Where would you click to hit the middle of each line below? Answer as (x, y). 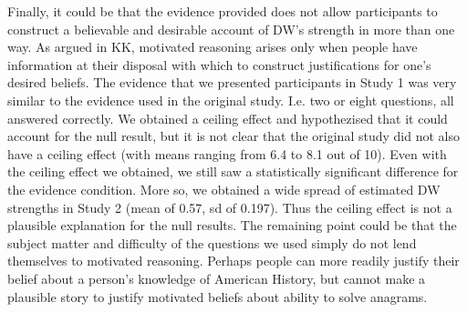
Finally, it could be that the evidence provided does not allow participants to (223, 11)
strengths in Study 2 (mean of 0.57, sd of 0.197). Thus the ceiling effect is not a (230, 207)
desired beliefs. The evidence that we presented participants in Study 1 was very (232, 82)
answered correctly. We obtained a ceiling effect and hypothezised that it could (228, 118)
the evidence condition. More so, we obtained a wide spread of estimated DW (224, 189)
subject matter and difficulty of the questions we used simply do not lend (212, 242)
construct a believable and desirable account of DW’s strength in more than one (231, 29)
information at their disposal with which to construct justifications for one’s (219, 64)
